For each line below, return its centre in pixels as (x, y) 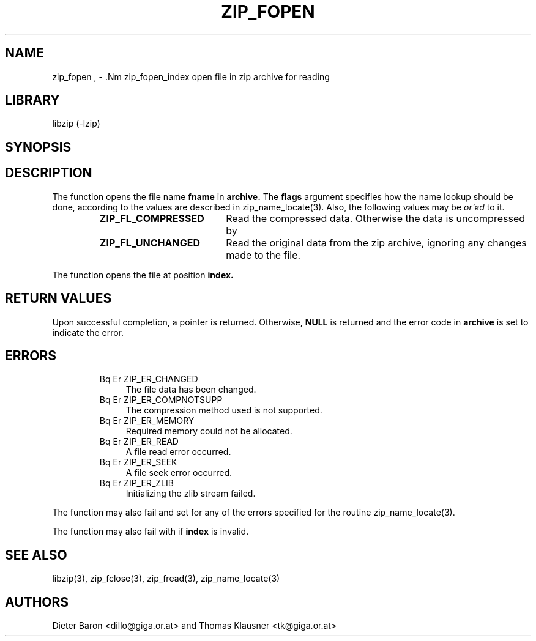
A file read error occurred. (178, 452)
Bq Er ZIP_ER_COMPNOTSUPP (161, 400)
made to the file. (263, 255)
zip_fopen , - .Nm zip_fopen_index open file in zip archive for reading (191, 76)
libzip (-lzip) (76, 124)
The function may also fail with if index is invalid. (151, 532)
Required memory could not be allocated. (209, 431)
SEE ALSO (36, 555)
